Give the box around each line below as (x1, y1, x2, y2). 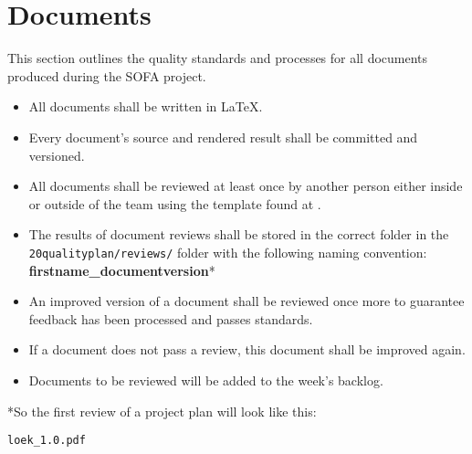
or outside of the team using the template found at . (28, 194, 321, 213)
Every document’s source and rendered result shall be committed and (28, 127, 418, 146)
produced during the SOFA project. (7, 66, 206, 85)
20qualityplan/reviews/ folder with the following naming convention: (28, 242, 427, 261)
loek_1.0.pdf (7, 434, 86, 448)
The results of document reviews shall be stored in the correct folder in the (28, 225, 449, 244)
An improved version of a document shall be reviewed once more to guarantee (28, 291, 465, 311)
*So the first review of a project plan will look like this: (7, 401, 317, 420)
